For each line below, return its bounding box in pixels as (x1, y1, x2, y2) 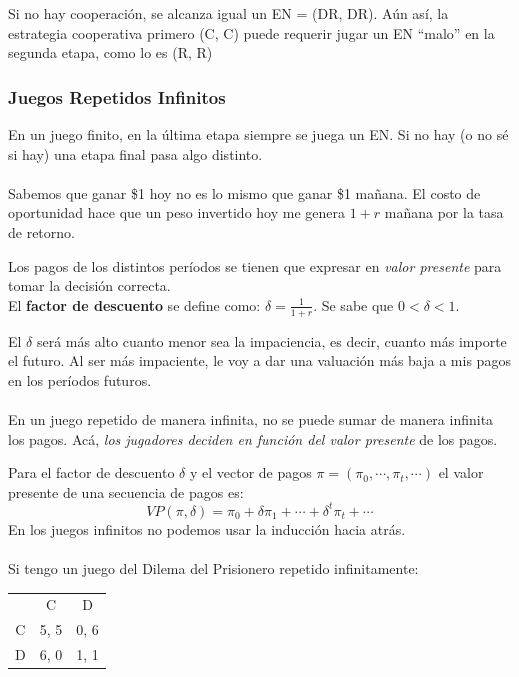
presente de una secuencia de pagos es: (8, 481, 244, 502)
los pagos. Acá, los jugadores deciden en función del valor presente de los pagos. (8, 428, 498, 449)
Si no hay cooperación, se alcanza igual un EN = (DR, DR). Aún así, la (8, 3, 449, 23)
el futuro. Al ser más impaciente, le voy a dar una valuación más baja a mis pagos (8, 350, 511, 371)
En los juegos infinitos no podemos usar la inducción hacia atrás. (8, 518, 406, 539)
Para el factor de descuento (8, 462, 175, 483)
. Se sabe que (313, 294, 394, 315)
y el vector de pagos (189, 462, 312, 483)
